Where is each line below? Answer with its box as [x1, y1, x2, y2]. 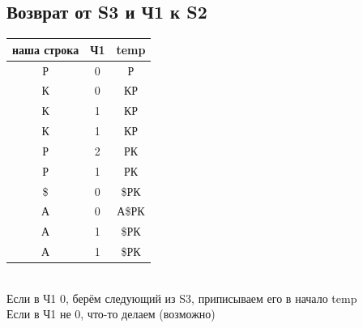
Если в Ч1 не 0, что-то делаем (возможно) [6, 305, 216, 322]
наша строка [12, 40, 79, 58]
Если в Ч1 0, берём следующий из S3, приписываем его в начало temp [6, 289, 357, 306]
